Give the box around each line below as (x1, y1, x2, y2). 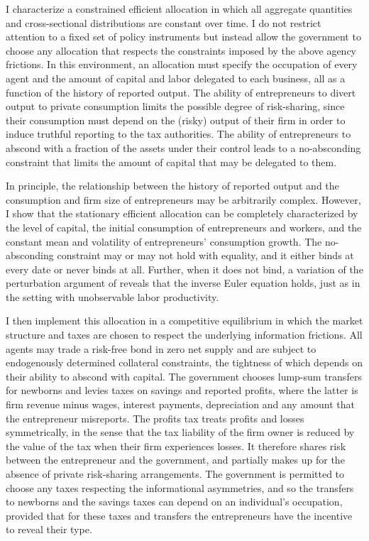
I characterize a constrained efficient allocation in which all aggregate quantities (6, 1, 353, 16)
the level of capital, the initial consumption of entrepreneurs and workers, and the (6, 219, 362, 234)
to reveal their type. (6, 522, 92, 537)
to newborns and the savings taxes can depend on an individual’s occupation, (6, 494, 343, 509)
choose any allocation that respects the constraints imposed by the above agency (6, 43, 357, 58)
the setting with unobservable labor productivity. (6, 289, 219, 304)
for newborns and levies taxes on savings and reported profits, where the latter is (6, 383, 358, 398)
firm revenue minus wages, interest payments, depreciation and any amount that (6, 397, 355, 412)
